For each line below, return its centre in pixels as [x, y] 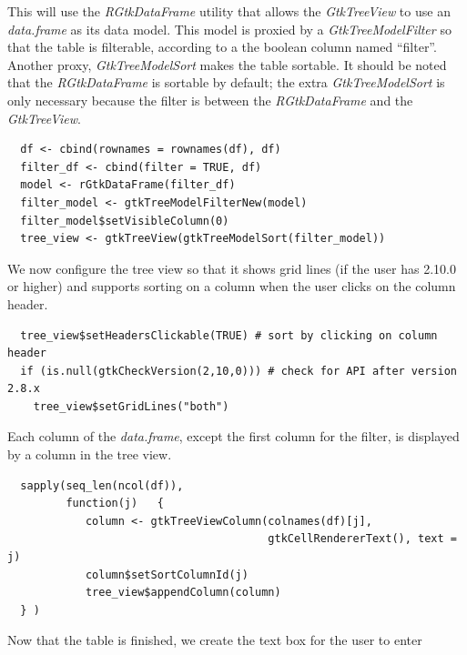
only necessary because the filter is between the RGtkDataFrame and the [210, 100]
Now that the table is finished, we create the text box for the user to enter [215, 640]
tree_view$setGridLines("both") [131, 406]
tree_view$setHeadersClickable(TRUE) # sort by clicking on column [229, 335]
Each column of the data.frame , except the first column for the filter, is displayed [233, 436]
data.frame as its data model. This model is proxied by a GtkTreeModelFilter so [229, 29]
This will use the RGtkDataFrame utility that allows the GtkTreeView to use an [229, 11]
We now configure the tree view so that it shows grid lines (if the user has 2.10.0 [232, 268]
